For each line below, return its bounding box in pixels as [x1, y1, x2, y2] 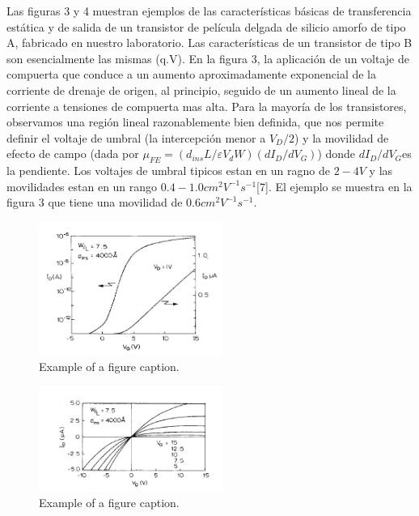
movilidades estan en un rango [6, 177, 158, 194]
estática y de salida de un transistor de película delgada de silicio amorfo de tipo [6, 18, 406, 35]
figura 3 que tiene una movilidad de [6, 194, 183, 211]
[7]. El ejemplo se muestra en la [256, 177, 413, 194]
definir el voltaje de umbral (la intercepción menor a [6, 129, 266, 146]
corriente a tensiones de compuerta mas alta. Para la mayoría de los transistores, [6, 97, 407, 114]
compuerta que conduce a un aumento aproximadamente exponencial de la [6, 66, 377, 83]
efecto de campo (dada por [6, 145, 139, 162]
